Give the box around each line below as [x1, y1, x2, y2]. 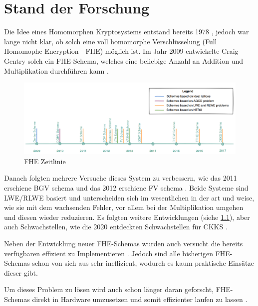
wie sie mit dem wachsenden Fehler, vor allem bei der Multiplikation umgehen [4, 202, 244, 212]
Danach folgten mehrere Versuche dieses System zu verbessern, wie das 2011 [4, 173, 237, 183]
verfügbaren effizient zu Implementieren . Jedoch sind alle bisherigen [4, 248, 213, 258]
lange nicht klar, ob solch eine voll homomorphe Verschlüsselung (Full [4, 36, 217, 46]
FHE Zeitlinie [24, 156, 66, 166]
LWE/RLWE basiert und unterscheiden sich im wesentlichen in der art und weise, [4, 192, 255, 203]
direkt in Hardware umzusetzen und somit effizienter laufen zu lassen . [32, 294, 248, 304]
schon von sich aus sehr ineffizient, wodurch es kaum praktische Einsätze [32, 258, 254, 268]
